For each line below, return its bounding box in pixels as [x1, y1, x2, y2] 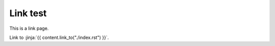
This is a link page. [9, 25, 49, 31]
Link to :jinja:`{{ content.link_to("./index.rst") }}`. [9, 34, 109, 40]
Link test [9, 8, 47, 19]
